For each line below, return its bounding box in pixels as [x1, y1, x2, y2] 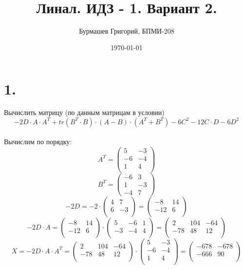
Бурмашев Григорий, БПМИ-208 [79, 26, 174, 36]
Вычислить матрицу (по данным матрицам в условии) [4, 107, 165, 117]
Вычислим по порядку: [4, 136, 72, 147]
